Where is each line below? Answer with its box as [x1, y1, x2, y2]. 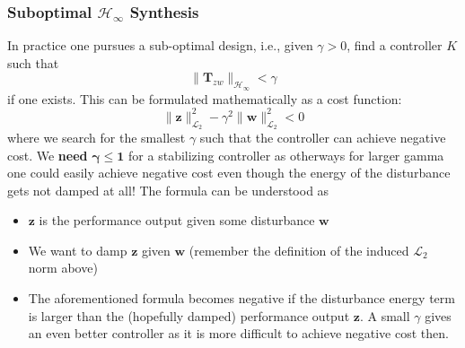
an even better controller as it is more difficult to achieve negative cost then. [28, 324, 449, 343]
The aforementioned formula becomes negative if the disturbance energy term [28, 289, 455, 308]
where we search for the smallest [7, 127, 186, 146]
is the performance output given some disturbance [39, 211, 315, 230]
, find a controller [347, 36, 443, 55]
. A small [359, 306, 410, 325]
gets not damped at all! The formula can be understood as [7, 180, 329, 199]
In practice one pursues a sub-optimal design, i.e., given [7, 36, 313, 55]
